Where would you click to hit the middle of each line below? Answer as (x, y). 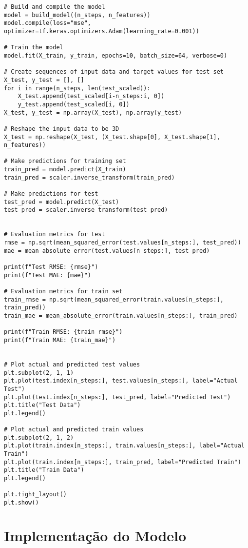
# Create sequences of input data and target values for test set (114, 72)
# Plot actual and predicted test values (72, 364)
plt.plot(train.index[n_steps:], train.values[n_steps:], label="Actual (124, 446)
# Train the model (34, 48)
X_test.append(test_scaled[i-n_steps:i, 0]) (91, 96)
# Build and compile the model (55, 7)
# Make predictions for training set (65, 161)
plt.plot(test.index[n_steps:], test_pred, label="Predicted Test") (117, 397)
